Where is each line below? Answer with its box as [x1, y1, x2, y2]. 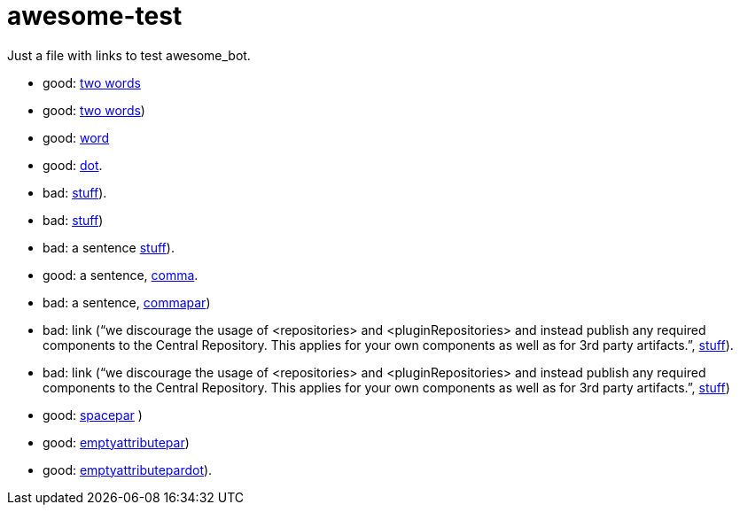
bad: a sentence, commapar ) [43, 294, 211, 310]
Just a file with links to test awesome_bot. [7, 47, 251, 63]
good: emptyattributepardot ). [43, 462, 213, 477]
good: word [43, 129, 110, 145]
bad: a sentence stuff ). [43, 239, 175, 255]
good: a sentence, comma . [43, 267, 199, 283]
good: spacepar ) [43, 407, 143, 423]
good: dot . [43, 157, 103, 173]
